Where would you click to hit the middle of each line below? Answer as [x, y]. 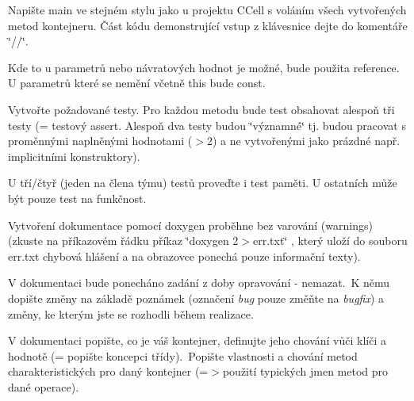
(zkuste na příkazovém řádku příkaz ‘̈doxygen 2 [123, 241]
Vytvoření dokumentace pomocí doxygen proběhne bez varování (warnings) [190, 225]
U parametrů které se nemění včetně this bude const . [137, 83]
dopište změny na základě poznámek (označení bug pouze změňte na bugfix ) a [196, 298]
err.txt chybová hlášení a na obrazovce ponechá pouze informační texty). [184, 256]
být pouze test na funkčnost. [77, 198]
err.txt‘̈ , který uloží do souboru [330, 241]
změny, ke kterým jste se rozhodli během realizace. [131, 313]
